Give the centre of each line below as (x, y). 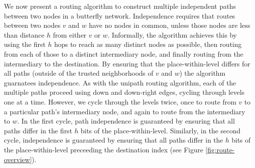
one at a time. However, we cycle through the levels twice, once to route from (120, 101)
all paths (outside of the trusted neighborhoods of (79, 73)
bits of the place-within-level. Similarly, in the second (161, 130)
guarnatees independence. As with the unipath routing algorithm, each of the (120, 82)
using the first (25, 44)
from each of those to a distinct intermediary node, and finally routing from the (124, 53)
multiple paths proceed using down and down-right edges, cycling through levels (124, 92)
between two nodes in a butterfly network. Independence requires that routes (120, 15)
